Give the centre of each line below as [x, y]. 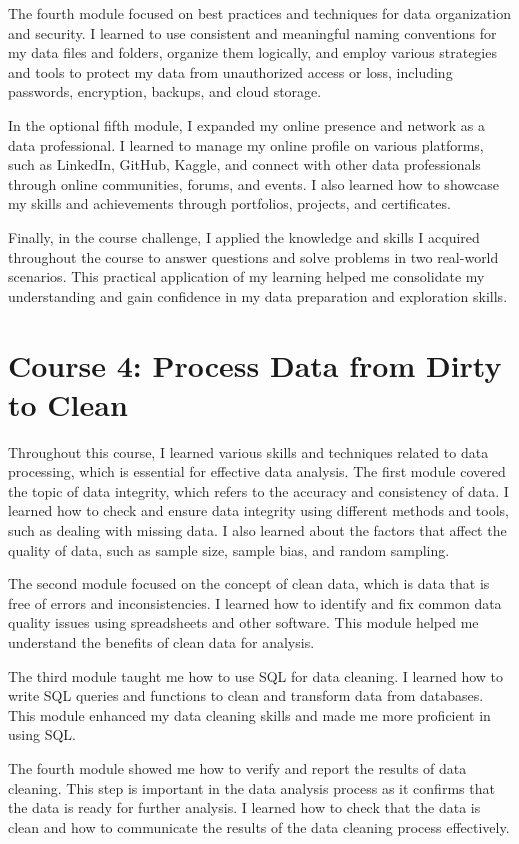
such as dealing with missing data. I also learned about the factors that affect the [257, 530]
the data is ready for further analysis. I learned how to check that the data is [244, 807]
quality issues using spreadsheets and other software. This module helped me [243, 622]
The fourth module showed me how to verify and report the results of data [237, 767]
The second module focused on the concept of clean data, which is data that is [249, 583]
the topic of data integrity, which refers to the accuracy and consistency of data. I [258, 490]
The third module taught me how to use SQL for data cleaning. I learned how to [256, 675]
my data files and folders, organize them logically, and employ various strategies [252, 52]
